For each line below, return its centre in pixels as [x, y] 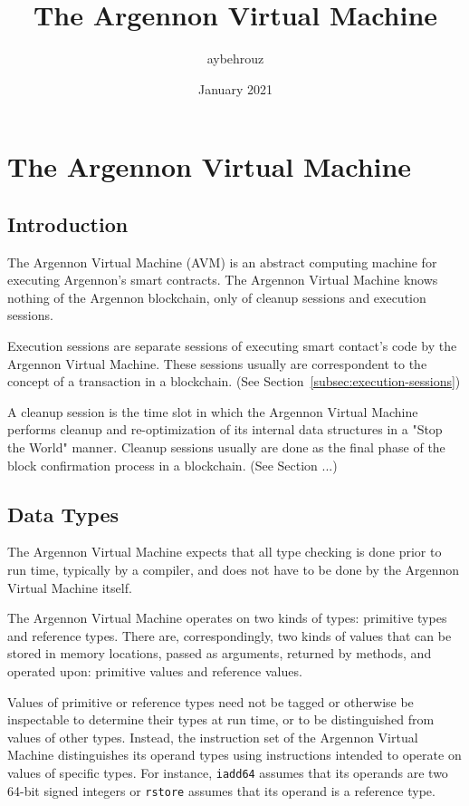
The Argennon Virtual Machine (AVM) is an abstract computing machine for [222, 262]
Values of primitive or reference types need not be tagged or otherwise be [211, 701]
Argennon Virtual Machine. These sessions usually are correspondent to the [217, 363]
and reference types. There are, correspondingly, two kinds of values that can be [230, 635]
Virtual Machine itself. [70, 587]
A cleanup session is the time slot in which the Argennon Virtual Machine [213, 411]
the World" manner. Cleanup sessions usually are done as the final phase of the [226, 447]
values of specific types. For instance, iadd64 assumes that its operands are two [228, 772]
